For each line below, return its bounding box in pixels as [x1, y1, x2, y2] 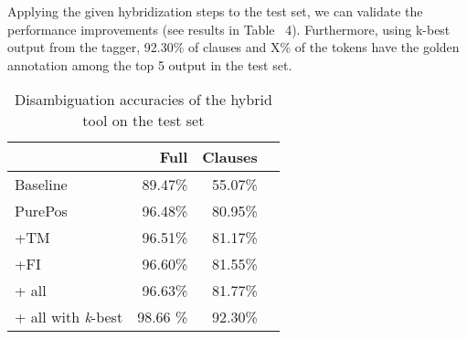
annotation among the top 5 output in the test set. [7, 55, 292, 74]
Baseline [15, 174, 68, 196]
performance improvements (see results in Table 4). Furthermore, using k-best [7, 19, 451, 38]
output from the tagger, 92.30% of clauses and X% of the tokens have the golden [7, 37, 460, 57]
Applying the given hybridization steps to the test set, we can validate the [7, 2, 423, 20]
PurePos [15, 200, 68, 222]
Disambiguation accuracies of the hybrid [14, 89, 272, 111]
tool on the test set [82, 110, 205, 132]
